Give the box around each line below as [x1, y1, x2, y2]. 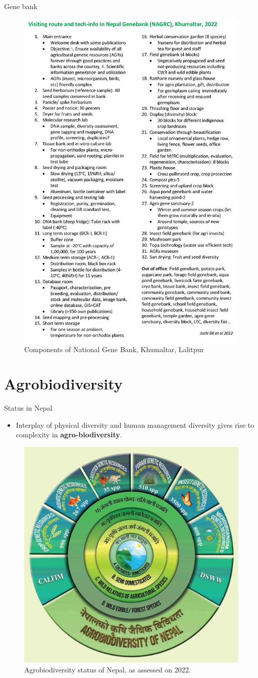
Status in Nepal [4, 403, 53, 413]
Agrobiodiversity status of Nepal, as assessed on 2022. [24, 664, 191, 674]
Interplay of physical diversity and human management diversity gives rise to [16, 419, 254, 430]
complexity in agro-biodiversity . [16, 429, 122, 440]
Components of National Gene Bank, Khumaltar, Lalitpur [24, 344, 204, 354]
